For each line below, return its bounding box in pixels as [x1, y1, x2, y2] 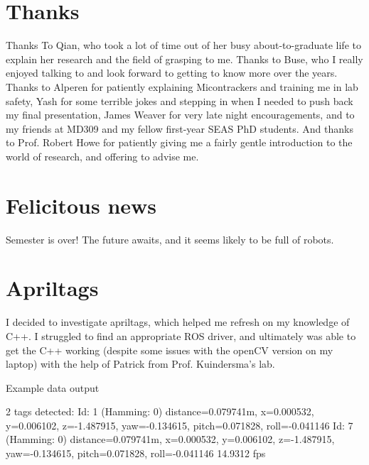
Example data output [6, 380, 100, 395]
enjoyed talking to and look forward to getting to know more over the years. [6, 65, 338, 80]
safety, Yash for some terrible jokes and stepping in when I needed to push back [6, 93, 353, 108]
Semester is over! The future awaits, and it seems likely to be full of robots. [6, 231, 334, 246]
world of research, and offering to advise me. [6, 148, 199, 163]
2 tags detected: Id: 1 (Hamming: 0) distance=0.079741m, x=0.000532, [6, 404, 314, 419]
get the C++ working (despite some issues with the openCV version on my [6, 342, 333, 357]
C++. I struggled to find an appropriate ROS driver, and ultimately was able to [6, 328, 356, 343]
